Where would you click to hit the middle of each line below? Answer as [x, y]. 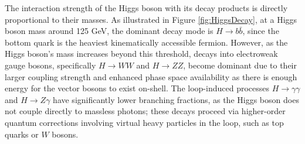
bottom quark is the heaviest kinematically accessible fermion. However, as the [146, 42]
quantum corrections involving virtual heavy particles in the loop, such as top [144, 122]
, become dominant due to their [240, 65]
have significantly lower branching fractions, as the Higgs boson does [176, 99]
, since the [261, 31]
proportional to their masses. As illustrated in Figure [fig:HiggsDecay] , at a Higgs [151, 19]
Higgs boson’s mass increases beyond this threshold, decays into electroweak [141, 54]
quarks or [22, 134]
